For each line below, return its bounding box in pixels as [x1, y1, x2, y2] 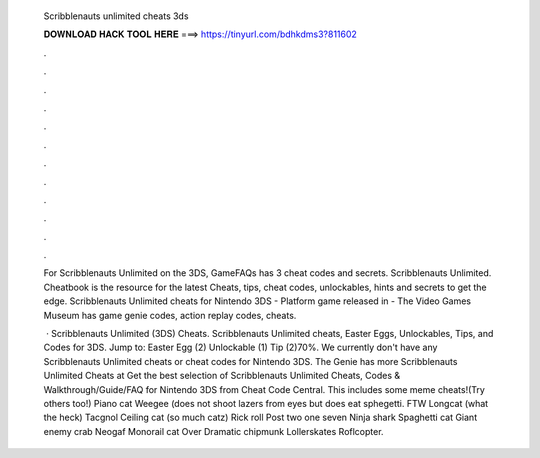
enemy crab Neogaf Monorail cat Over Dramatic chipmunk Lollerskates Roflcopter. [43, 425, 384, 437]
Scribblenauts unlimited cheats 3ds [43, 10, 189, 22]
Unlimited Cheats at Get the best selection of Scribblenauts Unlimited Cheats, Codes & [43, 370, 401, 382]
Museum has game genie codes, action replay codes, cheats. [43, 309, 297, 321]
